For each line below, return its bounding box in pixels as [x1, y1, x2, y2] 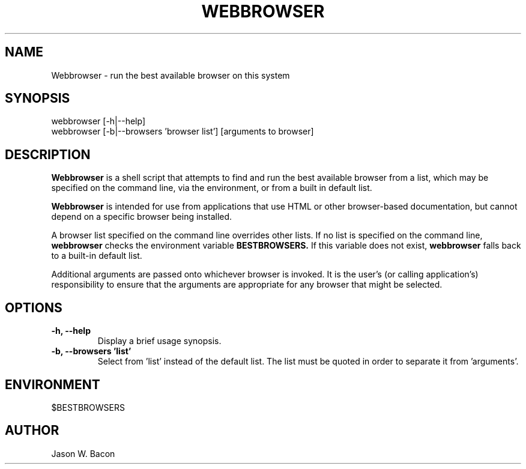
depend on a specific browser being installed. [51, 211, 232, 222]
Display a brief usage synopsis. [97, 336, 222, 346]
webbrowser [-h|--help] [51, 116, 146, 127]
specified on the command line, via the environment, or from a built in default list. [51, 183, 372, 193]
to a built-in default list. [51, 250, 142, 261]
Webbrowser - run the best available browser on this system [51, 70, 290, 80]
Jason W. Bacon [51, 448, 115, 459]
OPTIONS [5, 300, 62, 315]
